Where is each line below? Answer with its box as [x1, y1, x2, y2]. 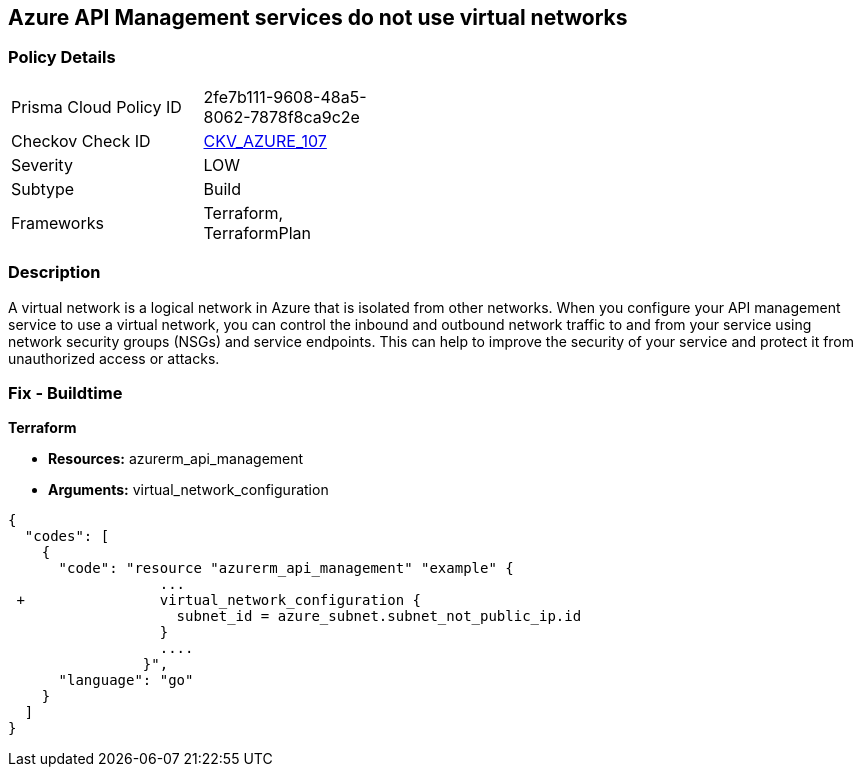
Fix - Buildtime [8, 382, 123, 403]
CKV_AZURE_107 [203, 130, 327, 151]
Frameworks [11, 212, 104, 233]
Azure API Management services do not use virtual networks [8, 5, 628, 30]
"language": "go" [58, 672, 194, 689]
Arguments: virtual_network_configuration [48, 481, 329, 499]
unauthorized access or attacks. [8, 349, 220, 367]
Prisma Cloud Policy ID [11, 96, 182, 117]
